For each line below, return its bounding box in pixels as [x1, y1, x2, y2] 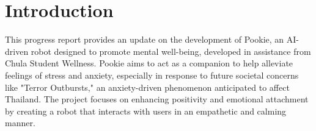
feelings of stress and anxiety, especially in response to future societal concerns [5, 68, 299, 81]
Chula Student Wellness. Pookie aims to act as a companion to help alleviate [5, 57, 293, 69]
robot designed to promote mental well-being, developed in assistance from [31, 44, 311, 57]
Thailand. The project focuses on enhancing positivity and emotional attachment [5, 93, 309, 105]
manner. [5, 116, 35, 129]
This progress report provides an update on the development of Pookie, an [5, 33, 284, 46]
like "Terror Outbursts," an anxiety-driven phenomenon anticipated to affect [5, 80, 290, 93]
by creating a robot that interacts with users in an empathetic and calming [5, 104, 287, 117]
